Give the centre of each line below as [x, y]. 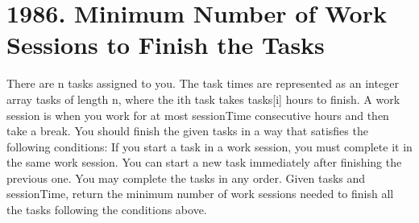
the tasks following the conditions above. [107, 210]
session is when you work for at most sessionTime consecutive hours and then [198, 115]
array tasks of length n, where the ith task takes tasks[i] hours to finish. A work [203, 99]
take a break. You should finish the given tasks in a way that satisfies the [187, 131]
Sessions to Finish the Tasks [166, 45]
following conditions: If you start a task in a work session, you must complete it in [209, 146]
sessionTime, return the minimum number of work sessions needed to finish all [200, 194]
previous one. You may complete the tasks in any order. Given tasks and [186, 178]
